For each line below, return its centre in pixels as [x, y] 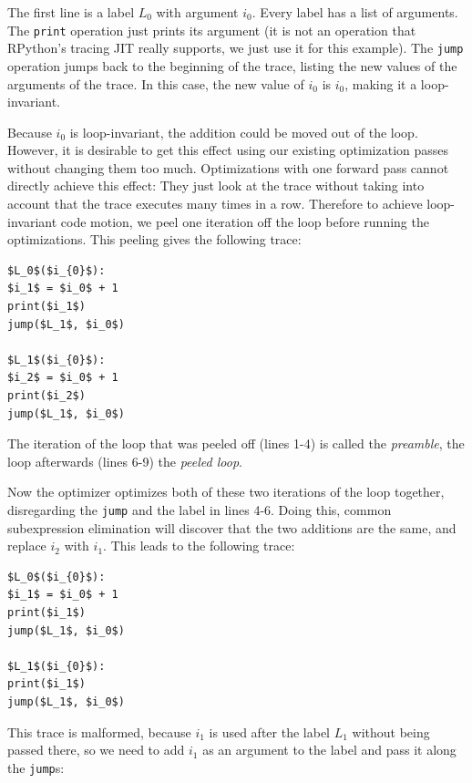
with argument [197, 12]
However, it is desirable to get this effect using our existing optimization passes [228, 150]
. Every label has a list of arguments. [355, 12]
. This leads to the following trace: [199, 546]
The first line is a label [71, 12]
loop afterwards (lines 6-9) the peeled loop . [125, 461]
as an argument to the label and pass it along [329, 750]
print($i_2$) [46, 396]
